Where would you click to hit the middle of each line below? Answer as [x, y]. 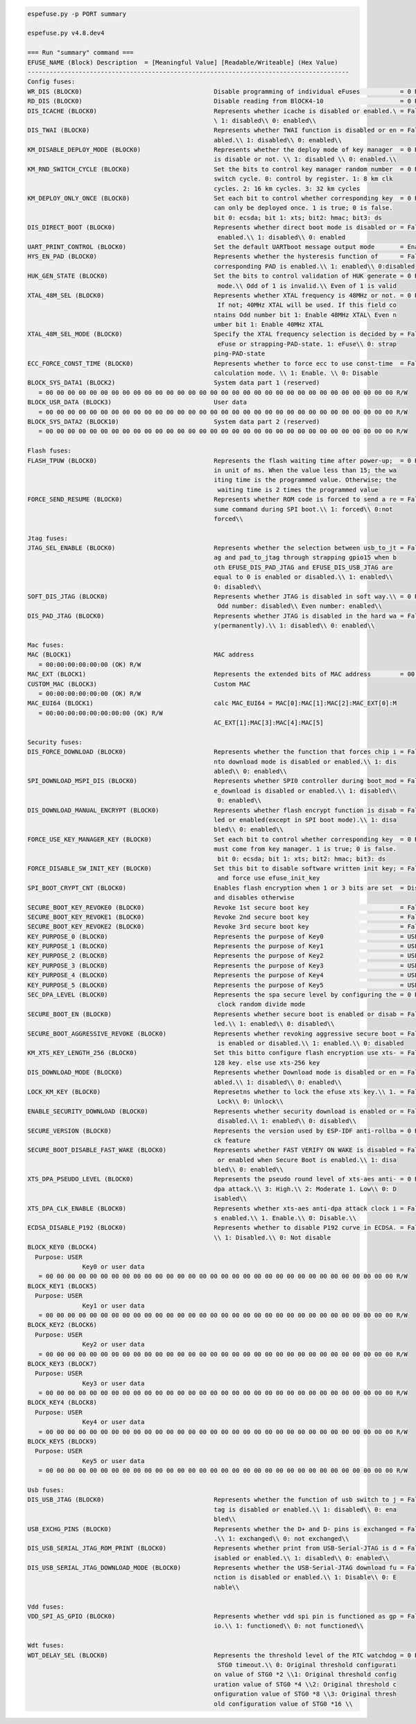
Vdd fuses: [46, 1606]
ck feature [232, 1140]
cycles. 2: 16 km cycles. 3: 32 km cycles [287, 188]
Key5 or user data [113, 1461]
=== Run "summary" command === [81, 53]
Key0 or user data [113, 1266]
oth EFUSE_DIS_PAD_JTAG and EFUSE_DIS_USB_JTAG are [303, 567]
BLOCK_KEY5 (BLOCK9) [62, 1442]
